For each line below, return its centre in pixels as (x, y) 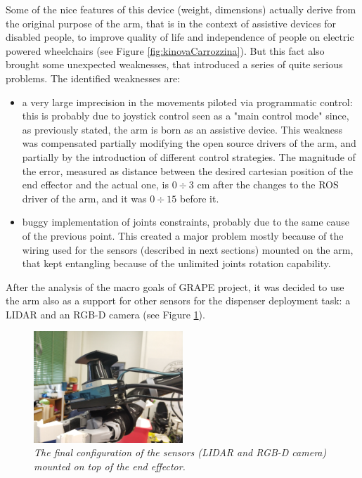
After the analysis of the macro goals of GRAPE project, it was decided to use (175, 286)
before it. (200, 198)
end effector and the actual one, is (95, 185)
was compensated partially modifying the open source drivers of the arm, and (189, 143)
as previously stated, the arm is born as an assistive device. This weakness (182, 129)
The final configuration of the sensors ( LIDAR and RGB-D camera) (180, 452)
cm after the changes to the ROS (268, 185)
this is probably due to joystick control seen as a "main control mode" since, (186, 116)
